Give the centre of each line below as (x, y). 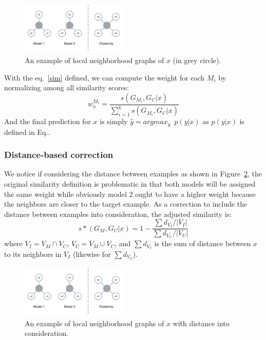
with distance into (201, 323)
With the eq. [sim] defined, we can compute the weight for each (104, 77)
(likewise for (92, 254)
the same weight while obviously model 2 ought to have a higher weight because (130, 194)
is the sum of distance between (203, 243)
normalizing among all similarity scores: (67, 87)
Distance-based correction (59, 155)
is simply (114, 121)
